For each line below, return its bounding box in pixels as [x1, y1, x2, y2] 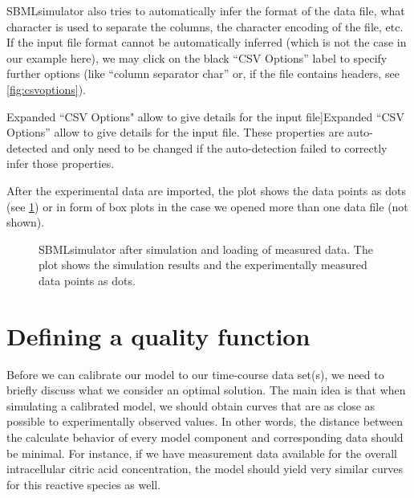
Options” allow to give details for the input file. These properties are [6, 124, 344, 141]
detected [6, 139, 48, 156]
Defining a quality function [6, 319, 310, 352]
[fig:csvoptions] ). [6, 80, 86, 97]
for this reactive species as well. [6, 476, 161, 492]
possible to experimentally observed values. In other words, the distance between [6, 413, 404, 430]
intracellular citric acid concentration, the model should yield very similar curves [6, 460, 404, 477]
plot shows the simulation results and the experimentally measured [39, 256, 367, 273]
